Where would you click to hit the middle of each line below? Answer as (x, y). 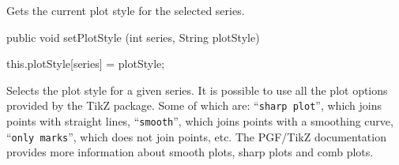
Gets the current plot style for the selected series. (126, 10)
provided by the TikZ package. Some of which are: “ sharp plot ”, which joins (194, 105)
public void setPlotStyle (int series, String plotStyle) (133, 37)
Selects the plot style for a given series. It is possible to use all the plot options (197, 90)
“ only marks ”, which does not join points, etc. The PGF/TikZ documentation (196, 136)
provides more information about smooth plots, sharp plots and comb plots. (190, 152)
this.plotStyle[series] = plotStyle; (86, 64)
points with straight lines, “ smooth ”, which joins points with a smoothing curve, (200, 121)
